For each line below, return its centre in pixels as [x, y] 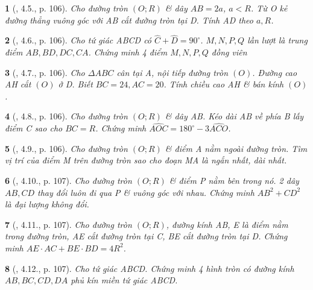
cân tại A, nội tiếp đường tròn [172, 72]
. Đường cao [275, 72]
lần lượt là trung [277, 40]
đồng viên [229, 52]
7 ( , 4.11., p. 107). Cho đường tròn [68, 224]
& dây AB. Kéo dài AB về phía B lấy [234, 116]
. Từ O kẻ [269, 8]
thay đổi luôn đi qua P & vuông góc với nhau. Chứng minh [146, 192]
